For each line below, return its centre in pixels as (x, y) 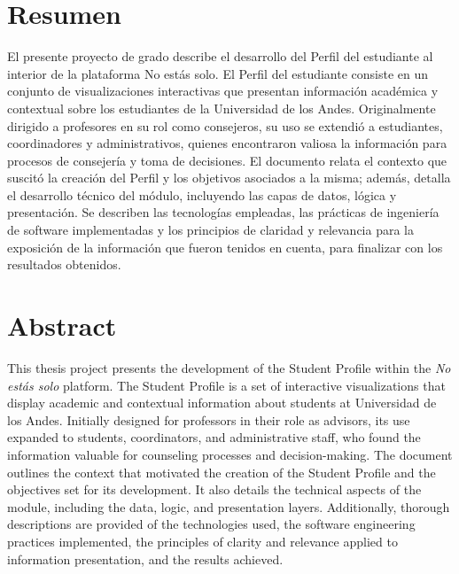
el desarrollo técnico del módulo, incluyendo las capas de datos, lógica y (202, 194)
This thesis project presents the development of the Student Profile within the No (229, 367)
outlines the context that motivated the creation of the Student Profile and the (222, 472)
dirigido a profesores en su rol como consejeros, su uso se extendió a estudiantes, (225, 125)
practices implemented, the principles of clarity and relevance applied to (202, 541)
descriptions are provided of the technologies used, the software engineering (211, 524)
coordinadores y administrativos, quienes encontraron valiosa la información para (227, 143)
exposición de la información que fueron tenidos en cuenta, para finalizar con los (225, 247)
